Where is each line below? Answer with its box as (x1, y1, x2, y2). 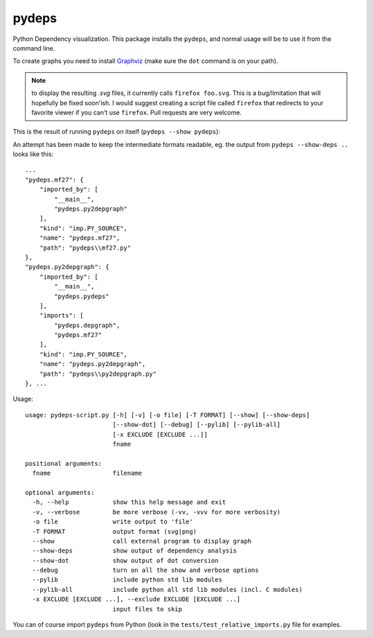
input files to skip (112, 605, 183, 613)
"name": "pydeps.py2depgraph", (39, 360, 146, 368)
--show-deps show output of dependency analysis (32, 547, 237, 555)
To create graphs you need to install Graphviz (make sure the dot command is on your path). (12, 57, 278, 65)
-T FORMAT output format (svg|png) (32, 527, 197, 535)
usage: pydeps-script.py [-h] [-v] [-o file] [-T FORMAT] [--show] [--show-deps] (25, 411, 310, 419)
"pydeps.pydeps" (54, 292, 109, 300)
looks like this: (12, 150, 54, 159)
